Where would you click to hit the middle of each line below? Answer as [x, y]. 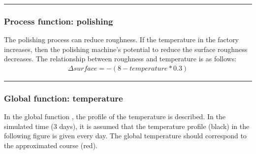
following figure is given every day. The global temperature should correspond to [125, 136]
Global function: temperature [64, 98]
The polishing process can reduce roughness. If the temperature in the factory [122, 39]
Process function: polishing [59, 21]
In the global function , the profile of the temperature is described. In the [115, 116]
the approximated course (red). [51, 145]
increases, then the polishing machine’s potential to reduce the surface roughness [126, 49]
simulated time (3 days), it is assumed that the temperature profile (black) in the [127, 126]
